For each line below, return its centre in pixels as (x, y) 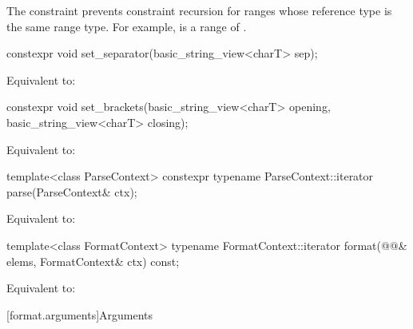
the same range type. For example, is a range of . (127, 26)
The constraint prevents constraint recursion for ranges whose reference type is (199, 10)
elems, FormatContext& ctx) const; (93, 261)
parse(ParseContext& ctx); (72, 191)
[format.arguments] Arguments (80, 314)
